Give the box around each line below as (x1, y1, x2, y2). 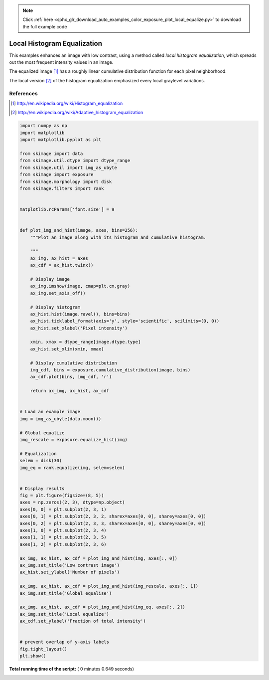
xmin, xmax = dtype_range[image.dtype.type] (30, 339, 141, 345)
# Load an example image (19, 409, 81, 415)
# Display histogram (30, 304, 81, 310)
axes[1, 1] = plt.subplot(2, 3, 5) (19, 534, 107, 540)
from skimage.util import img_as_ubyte (19, 165, 117, 170)
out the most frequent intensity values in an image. (9, 59, 114, 65)
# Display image (30, 276, 70, 282)
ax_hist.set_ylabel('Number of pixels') (19, 569, 120, 575)
